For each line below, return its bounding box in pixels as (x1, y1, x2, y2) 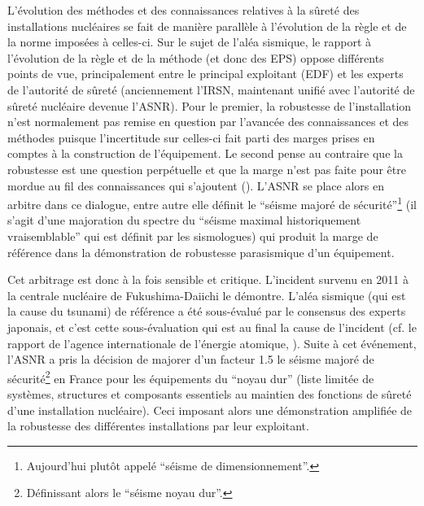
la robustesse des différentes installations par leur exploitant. (7, 417, 309, 434)
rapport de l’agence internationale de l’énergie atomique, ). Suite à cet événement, (7, 334, 417, 351)
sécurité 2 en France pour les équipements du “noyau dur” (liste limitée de (7, 367, 374, 386)
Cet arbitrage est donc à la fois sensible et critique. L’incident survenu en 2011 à (7, 271, 409, 288)
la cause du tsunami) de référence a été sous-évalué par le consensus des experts (7, 303, 406, 320)
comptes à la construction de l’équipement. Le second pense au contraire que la (7, 145, 403, 162)
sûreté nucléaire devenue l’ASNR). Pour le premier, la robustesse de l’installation (7, 97, 412, 114)
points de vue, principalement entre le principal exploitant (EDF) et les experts (7, 65, 404, 82)
